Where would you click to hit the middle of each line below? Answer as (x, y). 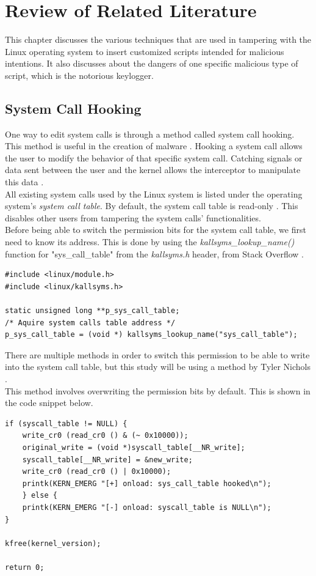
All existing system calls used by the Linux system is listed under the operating (154, 194)
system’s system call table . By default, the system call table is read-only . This (152, 206)
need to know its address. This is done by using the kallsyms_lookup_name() (150, 242)
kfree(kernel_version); (53, 543)
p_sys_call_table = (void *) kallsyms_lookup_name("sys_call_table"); (151, 335)
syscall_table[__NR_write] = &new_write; (107, 460)
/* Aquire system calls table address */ (90, 323)
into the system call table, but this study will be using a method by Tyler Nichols (158, 367)
